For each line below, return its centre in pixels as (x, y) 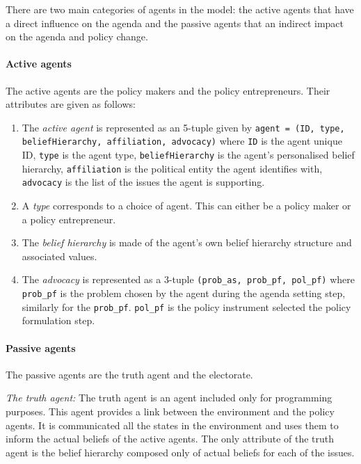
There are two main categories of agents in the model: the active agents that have (180, 9)
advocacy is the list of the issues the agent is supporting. (143, 182)
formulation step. (58, 320)
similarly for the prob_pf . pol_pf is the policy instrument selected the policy (186, 306)
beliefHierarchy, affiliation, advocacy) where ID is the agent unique (182, 141)
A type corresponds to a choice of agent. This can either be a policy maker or (186, 206)
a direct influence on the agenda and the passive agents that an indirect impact (175, 23)
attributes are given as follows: (71, 104)
